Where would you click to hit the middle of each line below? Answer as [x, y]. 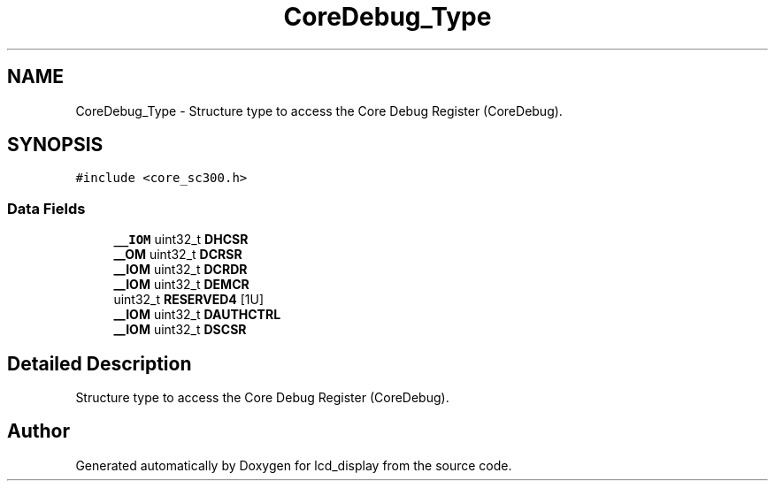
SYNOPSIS [55, 145]
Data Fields [46, 208]
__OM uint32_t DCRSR [178, 255]
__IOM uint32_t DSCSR [180, 330]
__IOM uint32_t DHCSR [181, 240]
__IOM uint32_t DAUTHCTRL [197, 315]
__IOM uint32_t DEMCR [181, 285]
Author [38, 431]
